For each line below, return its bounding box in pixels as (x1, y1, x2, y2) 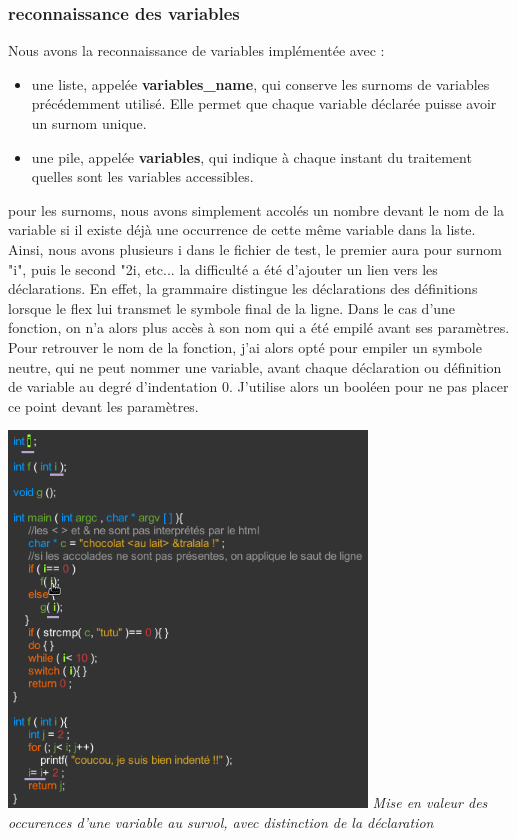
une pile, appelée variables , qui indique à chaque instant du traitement (31, 146, 472, 167)
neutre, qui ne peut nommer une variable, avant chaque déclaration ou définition (8, 356, 502, 377)
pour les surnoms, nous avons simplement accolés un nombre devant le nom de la (8, 199, 505, 220)
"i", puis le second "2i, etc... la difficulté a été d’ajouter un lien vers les (8, 258, 438, 279)
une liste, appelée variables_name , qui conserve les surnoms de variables (31, 73, 490, 94)
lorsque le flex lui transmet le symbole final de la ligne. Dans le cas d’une (8, 297, 456, 318)
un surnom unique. (31, 113, 147, 133)
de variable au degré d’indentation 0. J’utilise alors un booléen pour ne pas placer (8, 376, 509, 397)
